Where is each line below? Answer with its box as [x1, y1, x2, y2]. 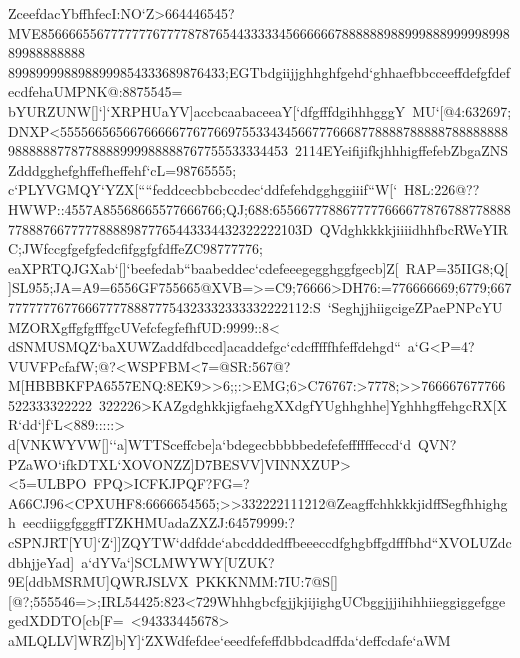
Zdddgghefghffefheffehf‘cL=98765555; [8, 159, 237, 180]
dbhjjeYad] [8, 551, 75, 572]
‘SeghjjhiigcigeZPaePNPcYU [327, 296, 503, 317]
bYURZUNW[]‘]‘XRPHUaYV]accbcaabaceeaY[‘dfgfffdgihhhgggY [8, 100, 406, 121]
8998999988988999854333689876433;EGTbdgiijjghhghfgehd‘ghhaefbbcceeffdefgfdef [8, 61, 511, 82]
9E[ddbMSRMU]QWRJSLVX [8, 571, 189, 592]
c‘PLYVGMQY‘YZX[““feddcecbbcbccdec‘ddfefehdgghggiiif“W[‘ [8, 179, 398, 200]
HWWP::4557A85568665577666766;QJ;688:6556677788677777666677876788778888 [8, 198, 511, 219]
